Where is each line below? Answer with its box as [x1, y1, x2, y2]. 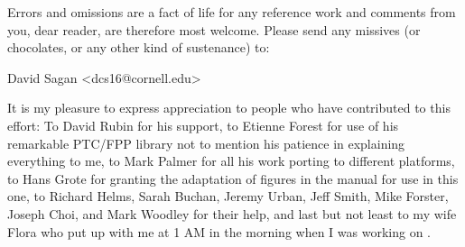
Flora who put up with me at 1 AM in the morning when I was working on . [7, 222, 431, 241]
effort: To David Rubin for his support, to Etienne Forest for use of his [7, 115, 399, 134]
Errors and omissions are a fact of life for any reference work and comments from [7, 3, 456, 21]
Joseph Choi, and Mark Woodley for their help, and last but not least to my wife [7, 204, 457, 223]
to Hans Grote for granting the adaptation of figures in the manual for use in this [7, 169, 459, 188]
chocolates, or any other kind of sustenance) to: [7, 38, 270, 57]
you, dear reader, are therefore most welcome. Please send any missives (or [7, 20, 421, 39]
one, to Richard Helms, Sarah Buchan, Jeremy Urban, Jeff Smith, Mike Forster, [7, 187, 449, 206]
